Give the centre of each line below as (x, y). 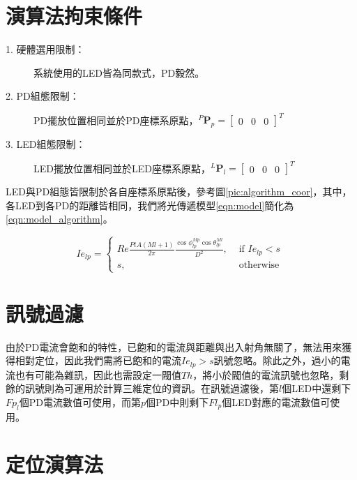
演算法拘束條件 (74, 16)
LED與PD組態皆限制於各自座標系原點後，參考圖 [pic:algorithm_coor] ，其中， (179, 192)
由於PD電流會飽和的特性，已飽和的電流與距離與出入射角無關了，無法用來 (174, 346)
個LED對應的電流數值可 (276, 402)
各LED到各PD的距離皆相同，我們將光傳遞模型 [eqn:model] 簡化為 (150, 205)
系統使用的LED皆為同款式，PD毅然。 (119, 72)
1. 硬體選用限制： (45, 49)
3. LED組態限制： (46, 144)
